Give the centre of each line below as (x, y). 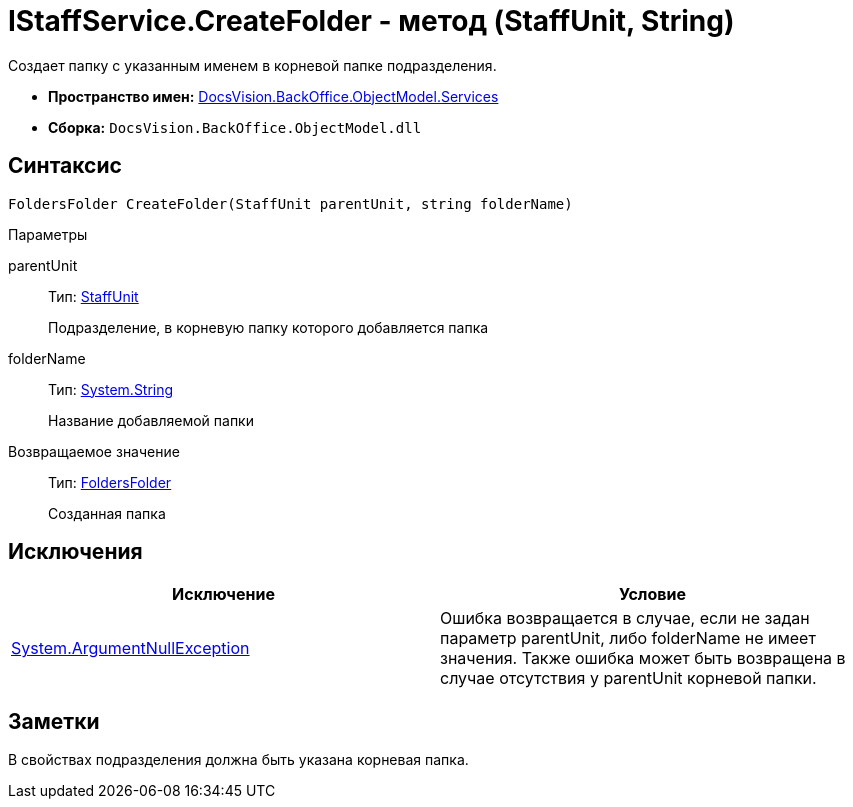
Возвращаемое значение (94, 451)
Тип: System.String (111, 389)
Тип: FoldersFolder (110, 482)
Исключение (223, 594)
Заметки (54, 721)
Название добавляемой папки (151, 420)
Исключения (75, 552)
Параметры (48, 234)
